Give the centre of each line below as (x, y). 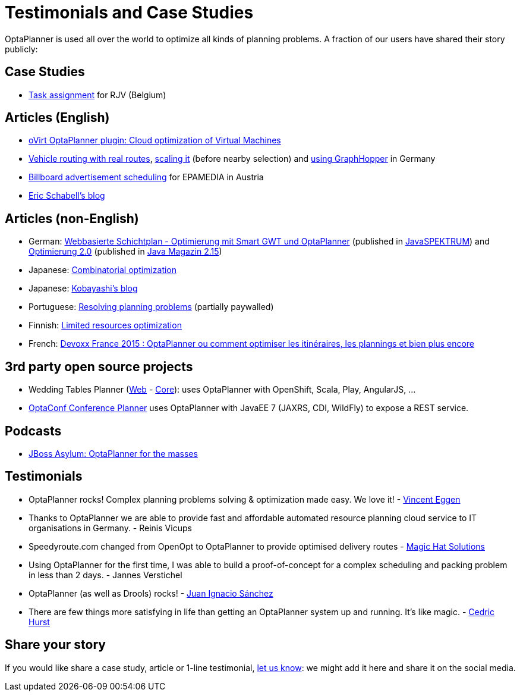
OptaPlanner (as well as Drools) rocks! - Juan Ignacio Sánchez (151, 593)
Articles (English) (57, 118)
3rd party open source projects (99, 366)
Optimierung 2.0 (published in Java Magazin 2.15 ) (125, 252)
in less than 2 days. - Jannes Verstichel (105, 575)
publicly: (21, 49)
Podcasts (33, 431)
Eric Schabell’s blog (67, 196)
